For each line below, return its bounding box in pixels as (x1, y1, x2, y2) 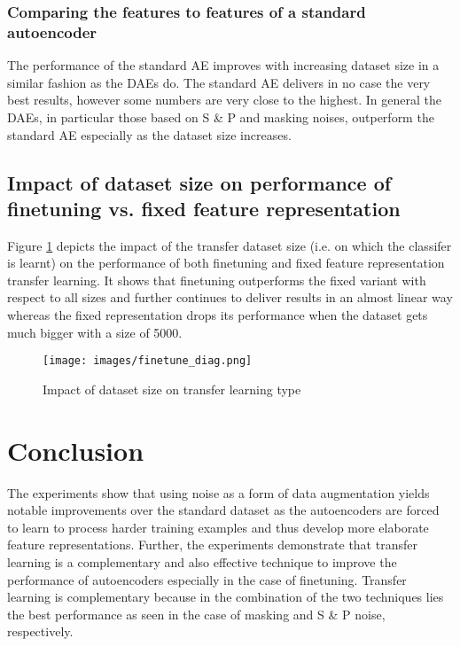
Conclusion (7, 432, 144, 468)
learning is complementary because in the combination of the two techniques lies (7, 588, 444, 606)
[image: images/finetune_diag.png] (43, 354, 253, 368)
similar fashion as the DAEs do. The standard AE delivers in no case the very (7, 73, 431, 91)
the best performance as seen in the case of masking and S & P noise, (7, 604, 386, 623)
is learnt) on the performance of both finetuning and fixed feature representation (7, 253, 445, 272)
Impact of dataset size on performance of (7, 168, 392, 196)
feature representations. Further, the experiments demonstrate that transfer (7, 535, 417, 554)
